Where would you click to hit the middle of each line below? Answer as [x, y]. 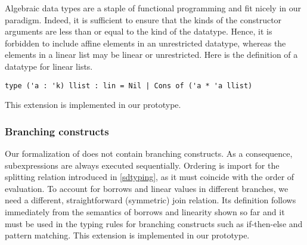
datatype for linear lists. [49, 66]
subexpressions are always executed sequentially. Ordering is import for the [142, 165]
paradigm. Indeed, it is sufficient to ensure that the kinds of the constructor [143, 19]
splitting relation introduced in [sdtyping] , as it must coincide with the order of [150, 177]
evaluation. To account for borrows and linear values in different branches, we [147, 188]
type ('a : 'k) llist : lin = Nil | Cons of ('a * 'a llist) [129, 86]
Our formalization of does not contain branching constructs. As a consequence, [149, 153]
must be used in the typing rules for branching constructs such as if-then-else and [154, 223]
